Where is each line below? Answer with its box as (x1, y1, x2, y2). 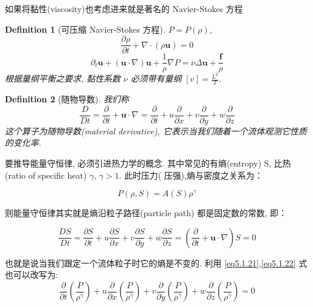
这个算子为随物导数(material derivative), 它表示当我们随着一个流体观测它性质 (5, 124, 307, 137)
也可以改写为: (5, 268, 58, 281)
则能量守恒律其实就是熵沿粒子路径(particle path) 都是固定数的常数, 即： (5, 206, 287, 219)
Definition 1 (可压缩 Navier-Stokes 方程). (5, 22, 166, 35)
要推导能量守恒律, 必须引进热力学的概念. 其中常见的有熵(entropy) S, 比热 (5, 157, 291, 170)
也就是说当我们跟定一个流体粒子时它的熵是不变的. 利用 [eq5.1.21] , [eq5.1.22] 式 (5, 256, 308, 269)
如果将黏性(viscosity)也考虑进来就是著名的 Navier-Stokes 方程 (5, 2, 243, 15)
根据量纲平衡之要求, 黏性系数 (5, 72, 121, 85)
